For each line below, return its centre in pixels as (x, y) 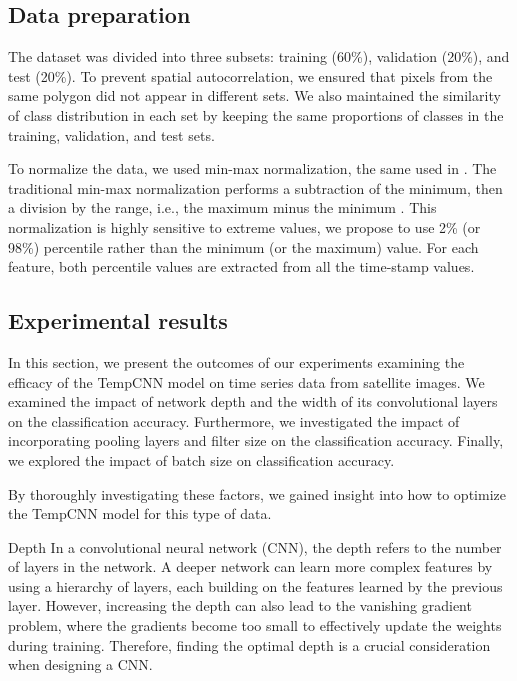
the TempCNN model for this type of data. (140, 513)
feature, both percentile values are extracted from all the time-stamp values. (241, 266)
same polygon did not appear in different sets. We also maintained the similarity (254, 95)
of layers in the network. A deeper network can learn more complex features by (250, 566)
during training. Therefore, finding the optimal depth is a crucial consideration (249, 644)
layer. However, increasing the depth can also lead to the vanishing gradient (240, 605)
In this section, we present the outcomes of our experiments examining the (236, 361)
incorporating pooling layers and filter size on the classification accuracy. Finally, (256, 440)
